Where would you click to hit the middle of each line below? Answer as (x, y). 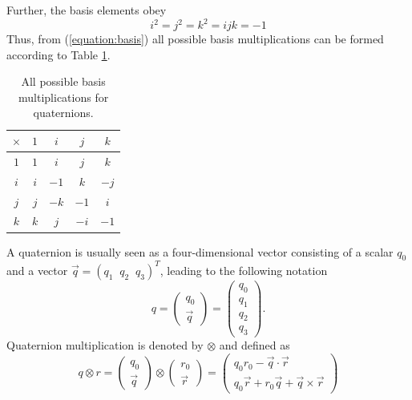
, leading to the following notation (244, 270)
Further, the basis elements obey (87, 10)
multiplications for (64, 97)
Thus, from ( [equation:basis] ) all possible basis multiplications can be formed (195, 39)
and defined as (254, 345)
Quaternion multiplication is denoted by (105, 345)
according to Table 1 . (59, 54)
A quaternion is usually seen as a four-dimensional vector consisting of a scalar (200, 251)
